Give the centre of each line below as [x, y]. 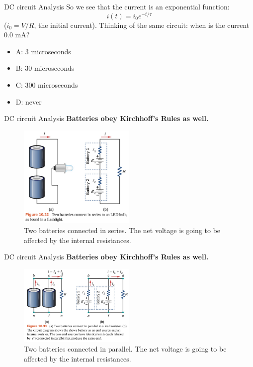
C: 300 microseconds [47, 85]
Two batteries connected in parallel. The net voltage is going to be [125, 349]
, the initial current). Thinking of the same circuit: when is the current [142, 25]
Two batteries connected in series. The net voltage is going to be [122, 230]
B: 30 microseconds [45, 68]
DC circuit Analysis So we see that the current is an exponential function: [117, 6]
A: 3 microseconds [43, 51]
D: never [29, 101]
